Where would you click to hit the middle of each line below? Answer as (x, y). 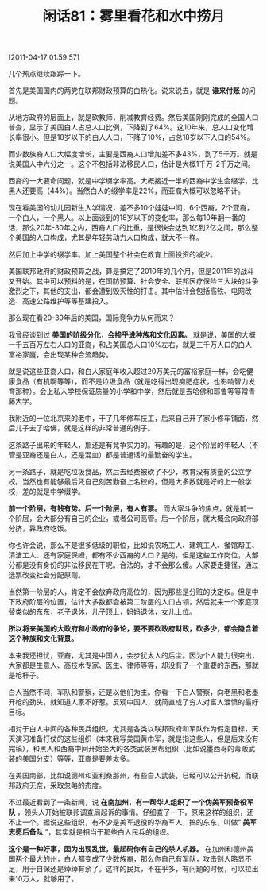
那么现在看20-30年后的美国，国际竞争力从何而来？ (92, 318)
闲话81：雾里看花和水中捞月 (133, 16)
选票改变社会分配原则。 (46, 575)
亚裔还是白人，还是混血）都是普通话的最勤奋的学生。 (109, 455)
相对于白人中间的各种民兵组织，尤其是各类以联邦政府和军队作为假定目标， (130, 729)
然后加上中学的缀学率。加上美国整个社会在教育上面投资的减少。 (112, 254)
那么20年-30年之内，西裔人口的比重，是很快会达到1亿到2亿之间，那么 (137, 228)
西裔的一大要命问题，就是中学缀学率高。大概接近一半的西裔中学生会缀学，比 (133, 181)
